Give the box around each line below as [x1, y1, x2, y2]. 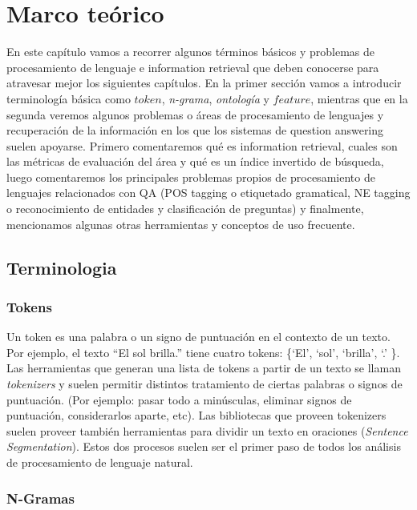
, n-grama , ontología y [161, 90, 269, 106]
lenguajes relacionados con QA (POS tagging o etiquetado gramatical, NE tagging [6, 184, 411, 201]
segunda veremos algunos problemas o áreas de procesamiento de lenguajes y [6, 106, 384, 122]
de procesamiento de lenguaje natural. [6, 454, 193, 470]
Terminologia [6, 255, 117, 279]
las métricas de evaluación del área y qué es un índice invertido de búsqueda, [6, 153, 384, 170]
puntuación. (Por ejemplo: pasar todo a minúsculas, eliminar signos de [6, 391, 352, 408]
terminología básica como [6, 90, 131, 106]
